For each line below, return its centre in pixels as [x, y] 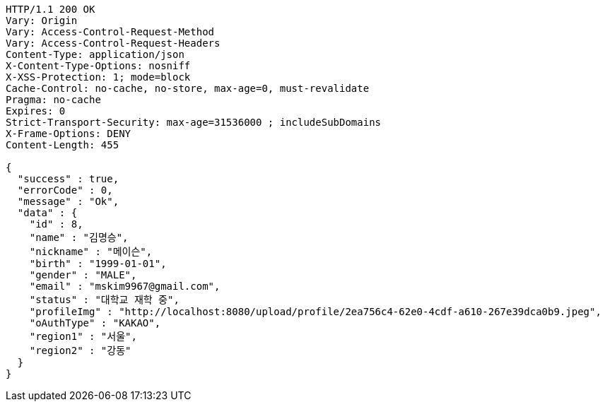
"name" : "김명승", [79, 237]
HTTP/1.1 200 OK [51, 9]
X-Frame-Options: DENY [69, 134]
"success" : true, [68, 179]
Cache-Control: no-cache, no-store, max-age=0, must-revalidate [188, 88]
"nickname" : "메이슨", [91, 252]
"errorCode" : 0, [65, 190]
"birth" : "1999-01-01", [98, 264]
